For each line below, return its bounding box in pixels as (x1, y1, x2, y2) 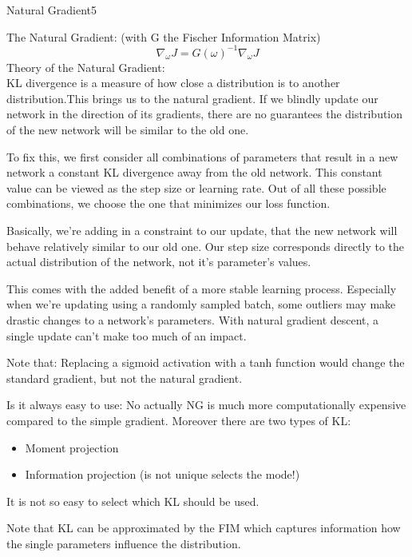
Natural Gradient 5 (6, 2, 97, 18)
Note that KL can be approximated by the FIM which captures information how (6, 519, 401, 536)
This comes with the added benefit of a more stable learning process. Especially (6, 280, 397, 296)
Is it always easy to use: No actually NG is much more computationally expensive (6, 396, 406, 413)
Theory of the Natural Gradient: (6, 58, 165, 75)
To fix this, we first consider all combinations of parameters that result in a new (6, 148, 398, 165)
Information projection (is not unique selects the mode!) (25, 466, 300, 483)
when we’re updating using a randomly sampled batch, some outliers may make (6, 296, 396, 312)
